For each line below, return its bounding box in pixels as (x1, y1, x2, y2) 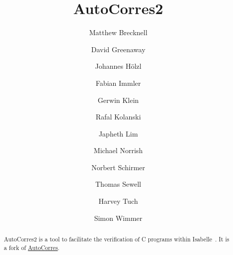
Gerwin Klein (98, 94, 139, 105)
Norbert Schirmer (91, 162, 145, 172)
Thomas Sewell (95, 179, 141, 189)
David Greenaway (91, 44, 146, 54)
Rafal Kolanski (95, 111, 141, 122)
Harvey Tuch (98, 196, 138, 206)
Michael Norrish (94, 145, 143, 156)
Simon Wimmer (94, 212, 143, 223)
